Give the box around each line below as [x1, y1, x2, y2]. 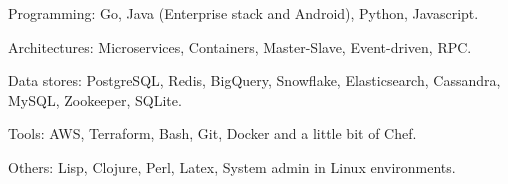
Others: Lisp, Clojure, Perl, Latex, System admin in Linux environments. [8, 156, 456, 177]
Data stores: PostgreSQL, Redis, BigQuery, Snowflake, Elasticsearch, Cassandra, [8, 70, 501, 91]
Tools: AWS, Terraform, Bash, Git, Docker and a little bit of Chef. [8, 123, 417, 144]
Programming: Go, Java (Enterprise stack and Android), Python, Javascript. [8, 3, 479, 23]
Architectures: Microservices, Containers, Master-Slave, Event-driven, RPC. [8, 36, 472, 57]
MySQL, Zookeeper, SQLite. [8, 89, 182, 110]
